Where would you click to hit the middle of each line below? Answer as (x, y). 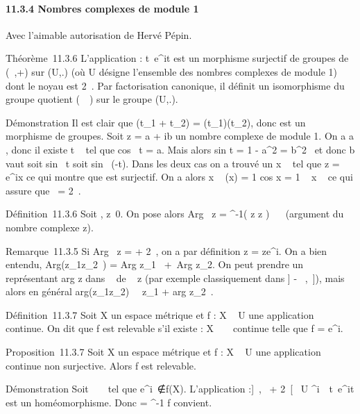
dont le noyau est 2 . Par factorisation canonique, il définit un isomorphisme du (175, 85)
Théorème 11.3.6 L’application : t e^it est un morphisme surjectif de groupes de (177, 58)
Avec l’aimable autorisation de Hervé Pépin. (99, 34)
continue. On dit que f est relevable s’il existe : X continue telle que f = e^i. (174, 328)
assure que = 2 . (43, 190)
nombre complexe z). (50, 227)
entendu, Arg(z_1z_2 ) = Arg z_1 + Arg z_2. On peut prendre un (155, 264)
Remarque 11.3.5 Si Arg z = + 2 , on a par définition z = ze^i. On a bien (166, 250)
